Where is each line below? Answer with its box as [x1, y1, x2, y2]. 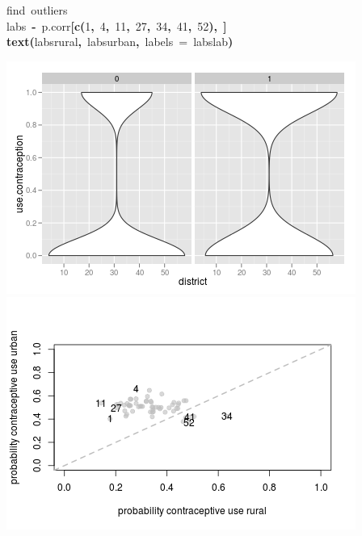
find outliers [6, 2, 68, 18]
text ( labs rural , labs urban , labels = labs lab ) [6, 33, 234, 50]
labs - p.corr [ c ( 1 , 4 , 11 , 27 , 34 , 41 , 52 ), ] [6, 17, 227, 34]
